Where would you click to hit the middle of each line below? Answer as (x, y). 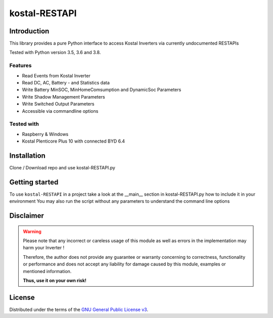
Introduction (29, 31)
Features (20, 66)
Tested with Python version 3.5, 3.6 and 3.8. (55, 53)
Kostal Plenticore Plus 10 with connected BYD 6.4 (73, 141)
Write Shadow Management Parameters (64, 97)
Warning (32, 231)
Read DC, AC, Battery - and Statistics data (66, 82)
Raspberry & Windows (45, 134)
